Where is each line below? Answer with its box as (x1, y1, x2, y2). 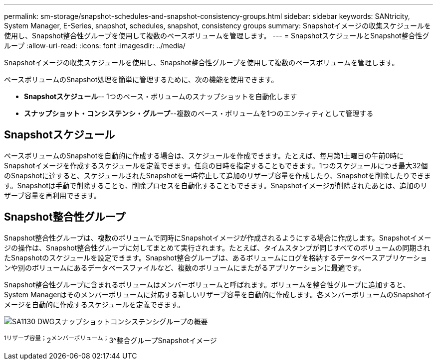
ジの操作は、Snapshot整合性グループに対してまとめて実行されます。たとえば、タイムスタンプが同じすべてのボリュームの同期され (4, 243, 431, 252)
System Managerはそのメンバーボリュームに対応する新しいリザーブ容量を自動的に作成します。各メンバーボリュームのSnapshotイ (4, 290, 432, 299)
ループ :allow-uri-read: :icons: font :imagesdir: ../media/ (4, 41, 186, 50)
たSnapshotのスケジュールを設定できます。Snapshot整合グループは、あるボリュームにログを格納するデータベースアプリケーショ (4, 253, 428, 262)
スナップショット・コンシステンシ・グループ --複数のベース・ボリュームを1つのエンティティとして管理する (24, 109, 374, 118)
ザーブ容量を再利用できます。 (4, 191, 101, 200)
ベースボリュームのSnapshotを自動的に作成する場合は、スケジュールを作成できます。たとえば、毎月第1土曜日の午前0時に (4, 151, 404, 160)
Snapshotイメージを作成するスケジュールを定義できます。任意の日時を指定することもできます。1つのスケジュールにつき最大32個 (4, 161, 428, 170)
